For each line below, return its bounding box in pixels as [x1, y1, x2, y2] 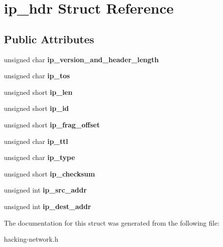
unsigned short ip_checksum [4, 168, 95, 178]
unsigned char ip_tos [4, 71, 70, 81]
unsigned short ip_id [4, 103, 69, 113]
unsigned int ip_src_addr [4, 185, 87, 195]
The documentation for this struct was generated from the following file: [4, 217, 220, 228]
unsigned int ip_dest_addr [4, 201, 91, 211]
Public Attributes [4, 31, 94, 46]
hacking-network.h [4, 234, 58, 244]
